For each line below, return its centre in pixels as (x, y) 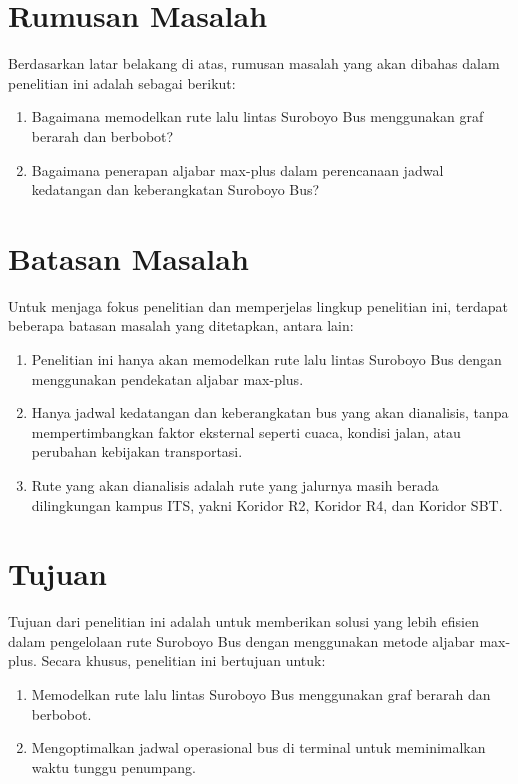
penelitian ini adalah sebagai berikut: (122, 82)
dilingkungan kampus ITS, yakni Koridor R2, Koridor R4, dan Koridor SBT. (267, 504)
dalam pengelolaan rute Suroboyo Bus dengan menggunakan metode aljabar (241, 640)
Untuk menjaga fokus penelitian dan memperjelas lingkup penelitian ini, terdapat (258, 305)
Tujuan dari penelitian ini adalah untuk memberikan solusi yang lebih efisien (243, 621)
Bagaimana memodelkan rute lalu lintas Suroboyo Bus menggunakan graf (257, 116)
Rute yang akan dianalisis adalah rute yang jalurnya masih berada (235, 484)
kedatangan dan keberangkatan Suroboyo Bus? (175, 189)
